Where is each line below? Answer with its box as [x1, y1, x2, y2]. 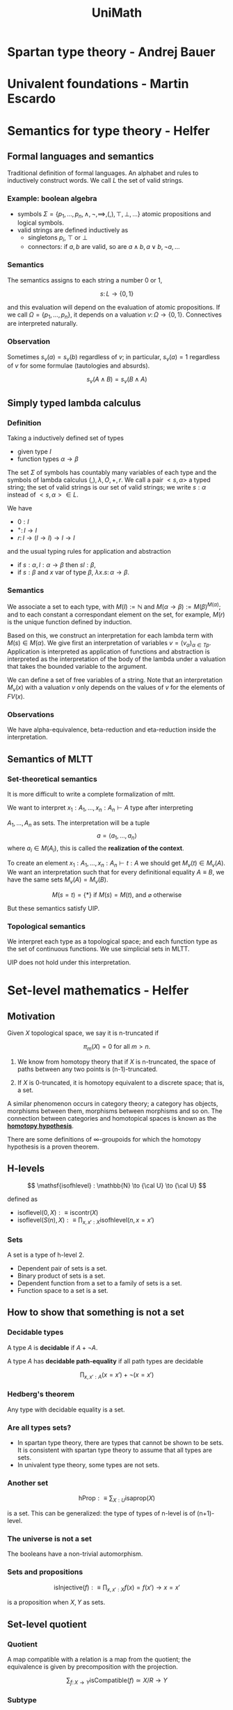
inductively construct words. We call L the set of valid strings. [7, 176, 184, 185]
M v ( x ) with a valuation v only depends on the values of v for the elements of [7, 683, 225, 693]
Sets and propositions [7, 1567, 83, 1577]
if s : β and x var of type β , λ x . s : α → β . [17, 568, 130, 576]
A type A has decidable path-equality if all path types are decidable [7, 1356, 204, 1365]
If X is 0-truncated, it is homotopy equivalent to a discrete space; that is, [17, 1079, 225, 1087]
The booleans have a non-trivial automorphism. [7, 1550, 143, 1558]
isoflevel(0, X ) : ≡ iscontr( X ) [17, 1208, 99, 1216]
